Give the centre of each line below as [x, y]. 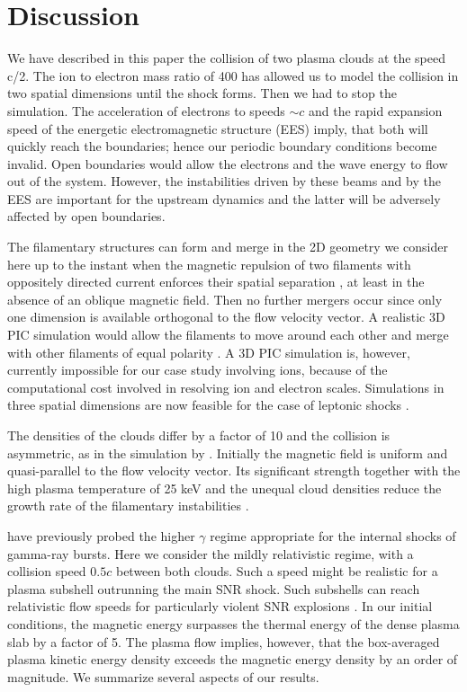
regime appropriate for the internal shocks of [333, 535]
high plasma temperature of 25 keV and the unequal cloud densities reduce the [225, 488]
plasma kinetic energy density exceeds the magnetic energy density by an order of [233, 659]
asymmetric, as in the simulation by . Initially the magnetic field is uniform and [228, 452]
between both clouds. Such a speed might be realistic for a [277, 571]
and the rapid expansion [375, 110]
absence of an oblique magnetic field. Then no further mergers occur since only [225, 299]
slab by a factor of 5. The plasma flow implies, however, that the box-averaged [224, 641]
